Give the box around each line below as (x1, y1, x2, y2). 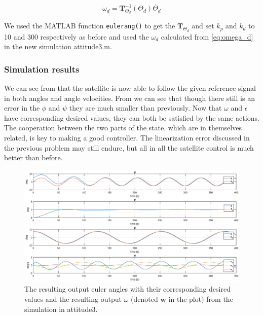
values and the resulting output (24, 294, 122, 304)
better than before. (4, 152, 63, 163)
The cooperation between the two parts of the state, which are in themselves (4, 122, 242, 133)
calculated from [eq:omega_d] (161, 31, 253, 42)
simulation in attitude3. (24, 303, 98, 314)
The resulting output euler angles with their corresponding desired (24, 284, 231, 294)
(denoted (130, 294, 158, 304)
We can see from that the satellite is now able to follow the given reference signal (4, 83, 256, 93)
